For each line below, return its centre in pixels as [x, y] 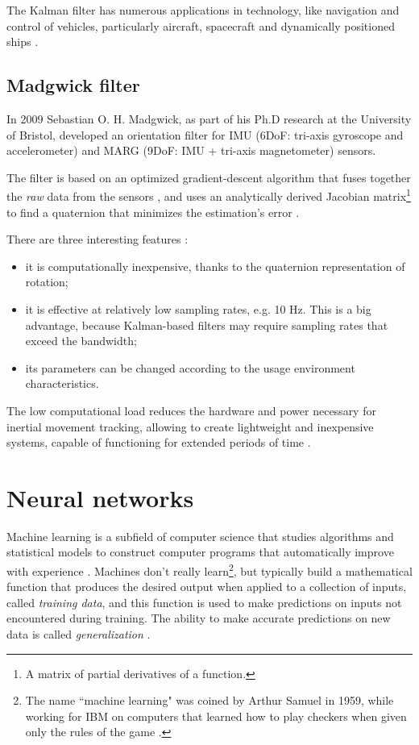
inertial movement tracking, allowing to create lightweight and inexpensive [190, 426]
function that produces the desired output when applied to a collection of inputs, [207, 587]
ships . [23, 42]
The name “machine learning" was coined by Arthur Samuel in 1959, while [209, 700]
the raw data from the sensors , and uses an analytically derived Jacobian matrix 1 [209, 195]
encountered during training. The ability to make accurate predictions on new [199, 618]
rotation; [47, 282]
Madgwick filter [73, 85]
